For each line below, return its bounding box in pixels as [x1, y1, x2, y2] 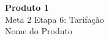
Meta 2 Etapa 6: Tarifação [5, 13, 104, 25]
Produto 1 [5, 1, 49, 13]
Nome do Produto [5, 25, 72, 37]
